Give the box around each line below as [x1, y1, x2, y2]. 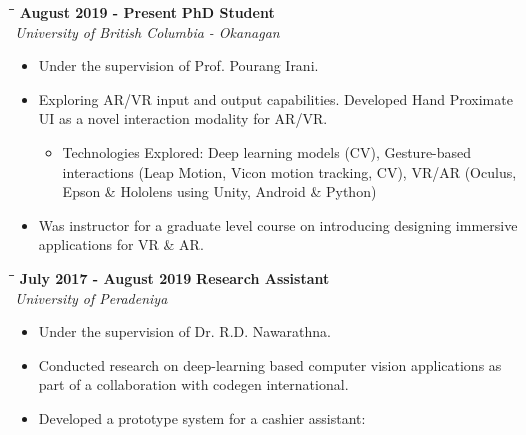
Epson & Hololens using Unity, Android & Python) [62, 181, 377, 202]
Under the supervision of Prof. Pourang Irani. [38, 55, 319, 76]
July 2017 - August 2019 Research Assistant [19, 267, 330, 288]
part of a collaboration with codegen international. [38, 374, 349, 395]
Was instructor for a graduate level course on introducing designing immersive [38, 214, 518, 235]
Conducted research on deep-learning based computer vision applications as [38, 354, 502, 375]
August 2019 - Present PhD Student [19, 2, 275, 22]
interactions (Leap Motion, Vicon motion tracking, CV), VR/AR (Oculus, [62, 161, 517, 182]
